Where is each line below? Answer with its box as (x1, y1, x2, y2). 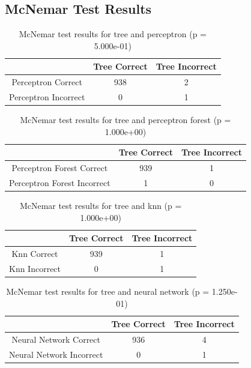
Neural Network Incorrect (9, 348, 103, 360)
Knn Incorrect (9, 262, 61, 275)
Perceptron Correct (11, 76, 82, 88)
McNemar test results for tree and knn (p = (19, 199, 182, 212)
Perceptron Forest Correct (11, 161, 108, 174)
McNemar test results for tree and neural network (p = (6, 285, 210, 298)
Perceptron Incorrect (9, 91, 85, 103)
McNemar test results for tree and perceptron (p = (19, 28, 207, 40)
